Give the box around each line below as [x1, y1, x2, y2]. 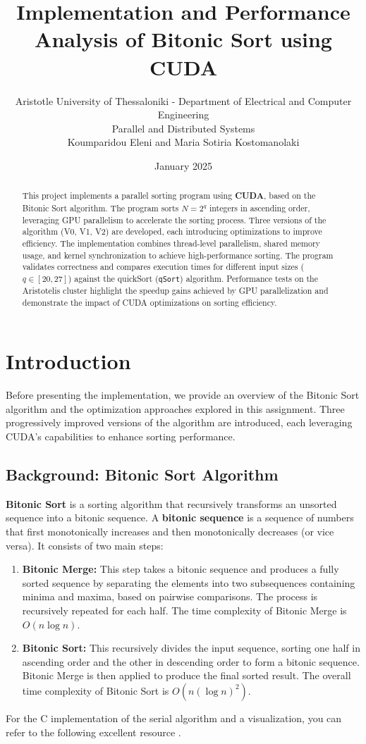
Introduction [6, 347, 131, 376]
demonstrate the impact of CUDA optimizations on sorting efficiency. [22, 296, 277, 308]
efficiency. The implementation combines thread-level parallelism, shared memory [22, 237, 320, 249]
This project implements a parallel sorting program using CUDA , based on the [22, 190, 316, 202]
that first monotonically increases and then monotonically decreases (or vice [6, 524, 334, 539]
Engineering [157, 107, 209, 122]
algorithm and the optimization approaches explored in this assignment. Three [6, 401, 345, 416]
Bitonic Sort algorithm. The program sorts [22, 201, 179, 213]
